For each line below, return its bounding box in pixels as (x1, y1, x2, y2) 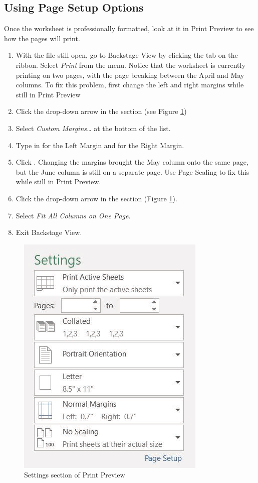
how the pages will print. (4, 33, 80, 43)
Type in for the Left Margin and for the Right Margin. (16, 140, 184, 150)
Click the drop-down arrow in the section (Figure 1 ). (16, 193, 177, 203)
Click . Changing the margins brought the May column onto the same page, (16, 157, 248, 167)
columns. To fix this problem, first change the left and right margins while (16, 79, 244, 90)
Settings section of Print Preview (24, 469, 125, 480)
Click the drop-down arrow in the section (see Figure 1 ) (16, 106, 187, 116)
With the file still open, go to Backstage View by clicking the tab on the (16, 50, 238, 60)
